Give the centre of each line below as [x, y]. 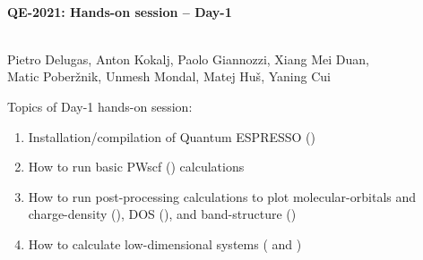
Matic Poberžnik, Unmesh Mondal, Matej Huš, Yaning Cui [169, 76]
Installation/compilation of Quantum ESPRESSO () [172, 136]
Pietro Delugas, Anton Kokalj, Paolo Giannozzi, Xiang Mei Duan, [188, 59]
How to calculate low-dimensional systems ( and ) [165, 243]
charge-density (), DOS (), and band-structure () [162, 214]
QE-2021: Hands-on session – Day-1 [120, 11]
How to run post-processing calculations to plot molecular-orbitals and [222, 196]
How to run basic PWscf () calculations [136, 167]
